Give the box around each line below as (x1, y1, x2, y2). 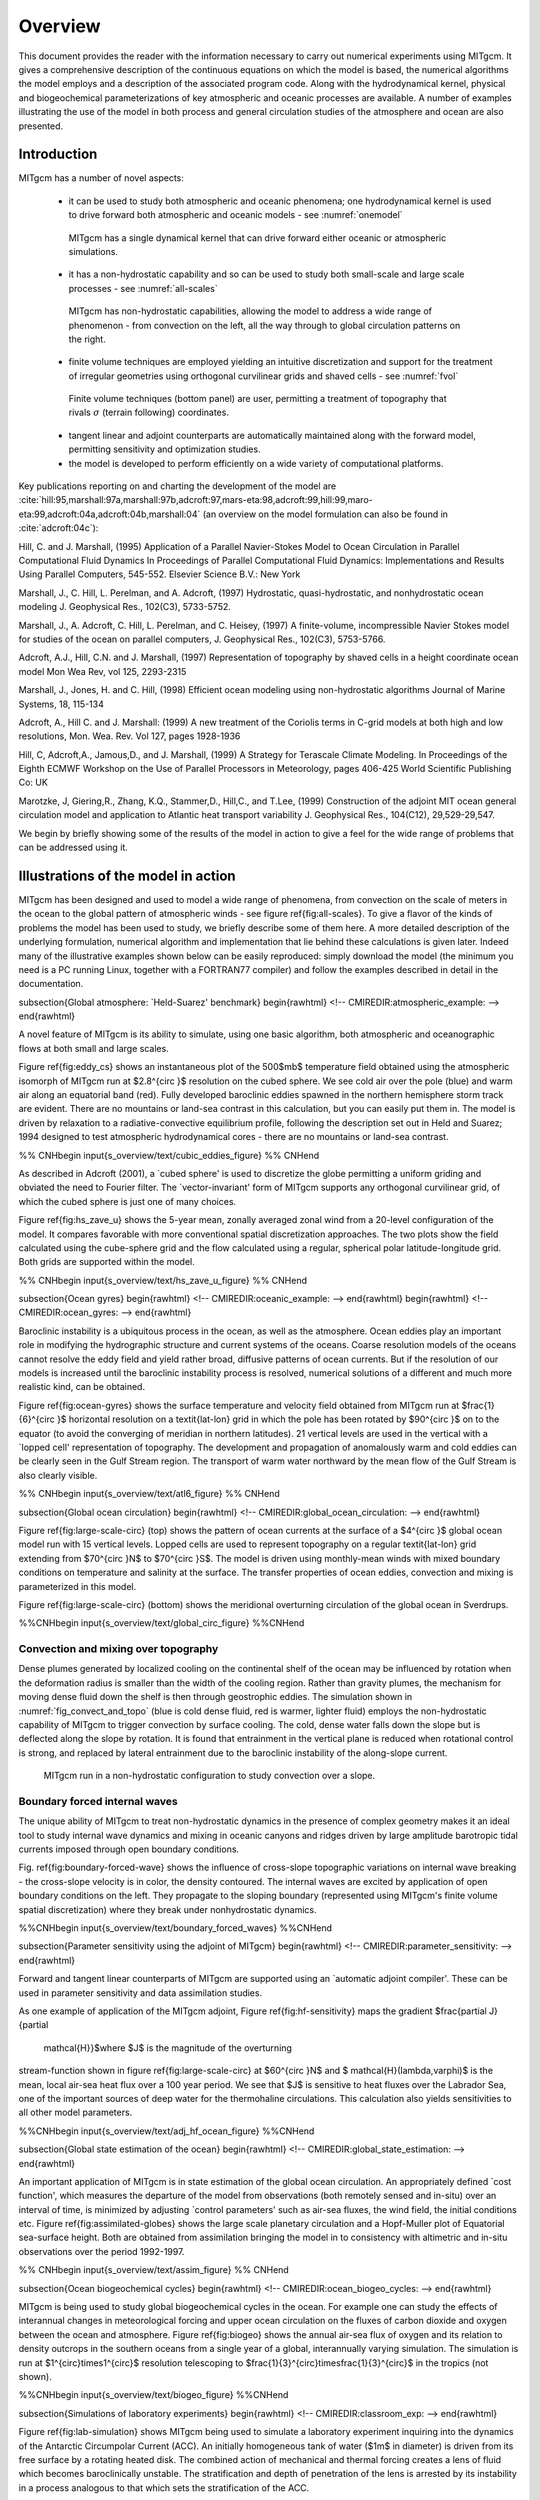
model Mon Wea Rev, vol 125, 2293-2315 (18, 665, 187, 677)
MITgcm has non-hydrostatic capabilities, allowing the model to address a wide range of (68, 305, 433, 317)
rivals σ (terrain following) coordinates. (68, 406, 230, 419)
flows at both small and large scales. (18, 1042, 169, 1054)
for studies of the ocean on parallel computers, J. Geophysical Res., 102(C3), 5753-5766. (18, 633, 386, 645)
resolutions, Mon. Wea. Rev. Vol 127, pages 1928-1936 (18, 730, 241, 742)
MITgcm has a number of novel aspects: (18, 172, 184, 184)
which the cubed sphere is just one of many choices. (18, 1195, 237, 1207)
